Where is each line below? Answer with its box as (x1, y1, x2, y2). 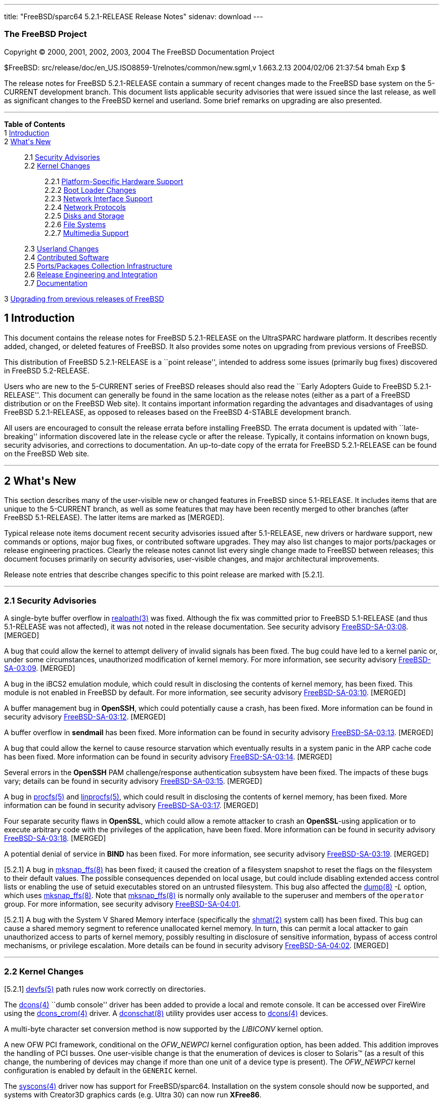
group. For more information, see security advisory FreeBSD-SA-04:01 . (4, 900, 241, 909)
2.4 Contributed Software (24, 252, 109, 262)
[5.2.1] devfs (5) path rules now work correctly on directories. (4, 984, 206, 993)
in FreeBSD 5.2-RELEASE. (4, 366, 90, 375)
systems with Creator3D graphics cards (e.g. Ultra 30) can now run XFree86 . (4, 1090, 262, 1099)
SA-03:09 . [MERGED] (4, 664, 75, 673)
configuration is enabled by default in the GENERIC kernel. (4, 1066, 197, 1075)
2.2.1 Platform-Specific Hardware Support (45, 177, 184, 186)
